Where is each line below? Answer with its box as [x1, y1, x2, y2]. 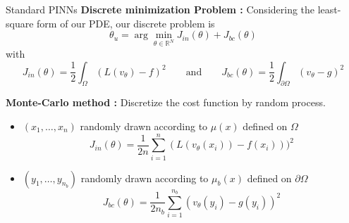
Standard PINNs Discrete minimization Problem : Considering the [6, 2, 315, 16]
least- [317, 2, 341, 16]
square [6, 15, 34, 30]
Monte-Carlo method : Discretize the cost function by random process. [6, 95, 326, 110]
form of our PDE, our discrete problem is [37, 15, 215, 30]
